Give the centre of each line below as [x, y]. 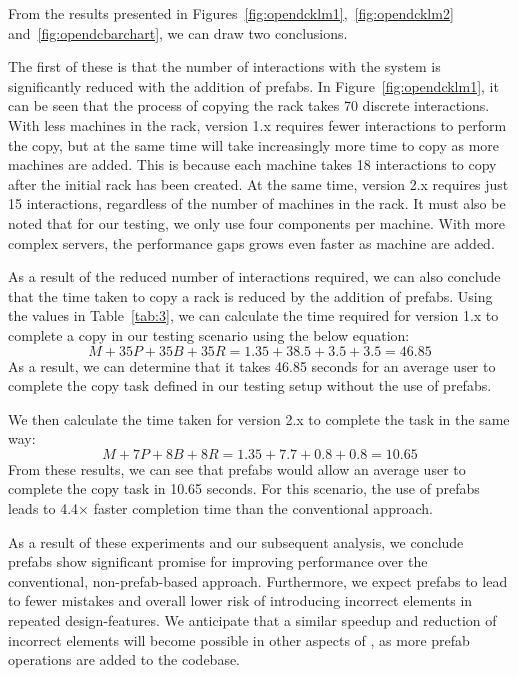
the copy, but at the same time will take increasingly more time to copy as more [254, 144]
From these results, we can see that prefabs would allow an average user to [237, 468]
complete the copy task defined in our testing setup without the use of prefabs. [250, 385]
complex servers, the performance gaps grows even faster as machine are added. [251, 242]
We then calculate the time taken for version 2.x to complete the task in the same [259, 418]
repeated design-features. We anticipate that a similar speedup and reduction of [252, 620]
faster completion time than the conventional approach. [263, 508]
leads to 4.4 [43, 508]
